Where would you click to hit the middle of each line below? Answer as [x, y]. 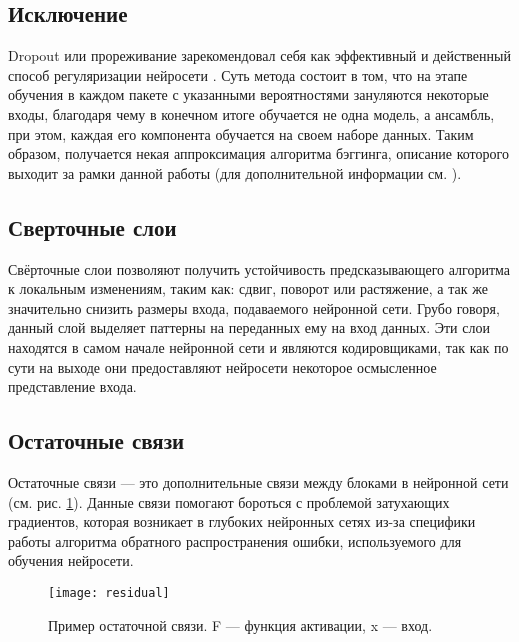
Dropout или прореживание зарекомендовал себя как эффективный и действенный [259, 55]
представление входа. [72, 386]
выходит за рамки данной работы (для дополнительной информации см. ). [235, 172]
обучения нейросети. [71, 560]
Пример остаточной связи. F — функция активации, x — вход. [240, 624]
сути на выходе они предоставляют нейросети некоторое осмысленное [222, 366]
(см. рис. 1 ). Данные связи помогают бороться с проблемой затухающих [229, 501]
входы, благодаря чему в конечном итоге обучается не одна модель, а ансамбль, [251, 113]
